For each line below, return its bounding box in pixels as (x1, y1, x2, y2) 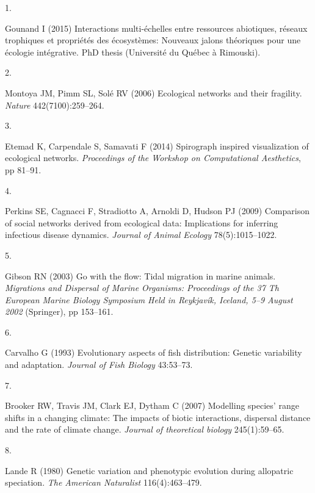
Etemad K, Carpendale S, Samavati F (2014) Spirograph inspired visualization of (5, 139, 309, 152)
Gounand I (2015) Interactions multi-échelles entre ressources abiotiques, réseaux (5, 21, 308, 34)
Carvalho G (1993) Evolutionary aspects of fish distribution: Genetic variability (5, 346, 302, 359)
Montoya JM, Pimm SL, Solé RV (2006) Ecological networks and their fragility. (5, 86, 302, 99)
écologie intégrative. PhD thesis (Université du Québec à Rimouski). (5, 45, 261, 58)
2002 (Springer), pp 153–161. (5, 305, 114, 318)
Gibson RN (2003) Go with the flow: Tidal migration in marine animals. (5, 269, 276, 282)
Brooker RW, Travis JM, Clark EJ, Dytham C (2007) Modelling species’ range (5, 399, 299, 412)
